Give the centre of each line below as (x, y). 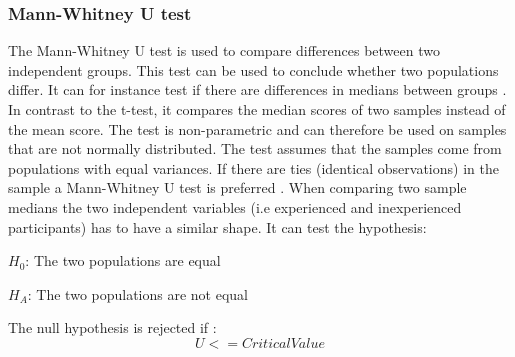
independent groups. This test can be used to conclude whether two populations (253, 69)
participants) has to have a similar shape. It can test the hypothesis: (217, 226)
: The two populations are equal (123, 260)
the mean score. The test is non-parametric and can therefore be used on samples (257, 128)
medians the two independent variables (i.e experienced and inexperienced (235, 206)
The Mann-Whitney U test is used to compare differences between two (224, 50)
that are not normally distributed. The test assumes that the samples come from (255, 148)
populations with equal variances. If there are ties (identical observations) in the (253, 167)
